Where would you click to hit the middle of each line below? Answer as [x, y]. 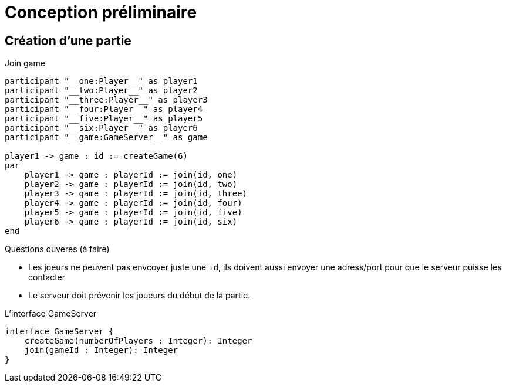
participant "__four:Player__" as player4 [104, 109]
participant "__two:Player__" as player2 [101, 91]
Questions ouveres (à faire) [57, 249]
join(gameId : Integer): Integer [101, 350]
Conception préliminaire [101, 12]
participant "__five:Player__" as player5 [104, 119]
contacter [47, 277]
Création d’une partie [68, 40]
